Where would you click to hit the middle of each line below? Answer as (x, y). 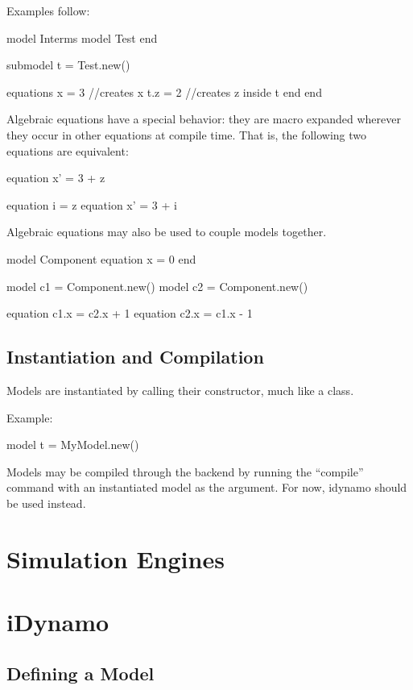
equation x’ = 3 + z (56, 178)
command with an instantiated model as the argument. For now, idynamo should (207, 487)
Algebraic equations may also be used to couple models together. (167, 232)
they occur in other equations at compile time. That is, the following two (187, 134)
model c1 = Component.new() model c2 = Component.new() (157, 286)
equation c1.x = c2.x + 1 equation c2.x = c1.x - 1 (130, 313)
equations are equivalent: (68, 150)
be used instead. (46, 503)
